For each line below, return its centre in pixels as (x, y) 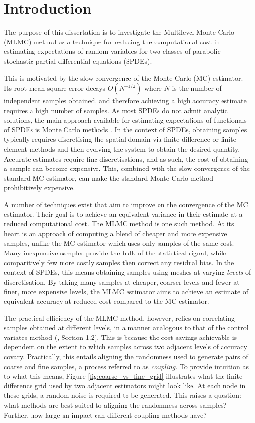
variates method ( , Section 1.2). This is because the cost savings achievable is (121, 337)
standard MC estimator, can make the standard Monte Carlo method (109, 178)
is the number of (197, 88)
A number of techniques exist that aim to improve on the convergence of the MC (126, 204)
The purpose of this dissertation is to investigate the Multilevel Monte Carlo (119, 32)
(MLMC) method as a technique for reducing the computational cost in (112, 41)
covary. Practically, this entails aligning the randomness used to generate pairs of (126, 356)
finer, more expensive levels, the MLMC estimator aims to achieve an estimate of (126, 291)
